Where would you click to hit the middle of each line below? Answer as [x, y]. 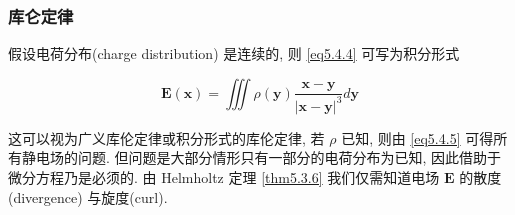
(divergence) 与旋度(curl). [88, 196]
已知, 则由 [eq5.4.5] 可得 [417, 137]
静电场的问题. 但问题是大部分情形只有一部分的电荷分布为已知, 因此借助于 [261, 157]
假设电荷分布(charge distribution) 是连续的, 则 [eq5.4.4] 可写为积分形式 [234, 53]
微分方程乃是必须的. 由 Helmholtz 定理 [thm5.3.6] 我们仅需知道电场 [224, 176]
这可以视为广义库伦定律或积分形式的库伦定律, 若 [166, 137]
